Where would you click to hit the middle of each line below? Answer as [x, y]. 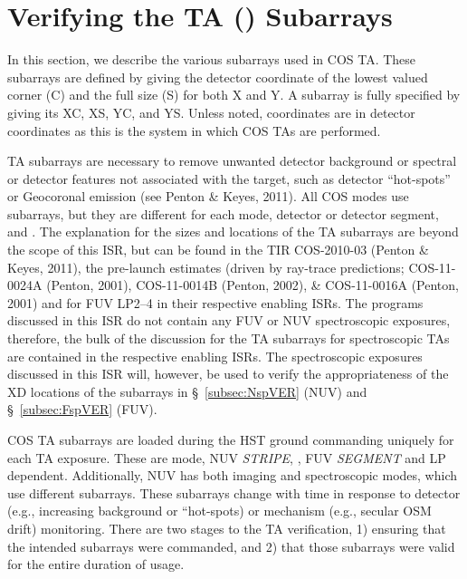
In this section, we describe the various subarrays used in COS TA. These [212, 59]
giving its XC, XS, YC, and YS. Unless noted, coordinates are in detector [211, 112]
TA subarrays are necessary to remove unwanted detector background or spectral [232, 161]
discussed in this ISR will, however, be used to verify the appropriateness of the [228, 374]
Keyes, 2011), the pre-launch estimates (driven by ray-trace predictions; [206, 267]
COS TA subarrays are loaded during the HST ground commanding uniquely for [231, 439]
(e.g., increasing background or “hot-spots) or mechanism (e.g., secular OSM [219, 511]
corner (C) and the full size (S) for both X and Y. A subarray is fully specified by [234, 95]
